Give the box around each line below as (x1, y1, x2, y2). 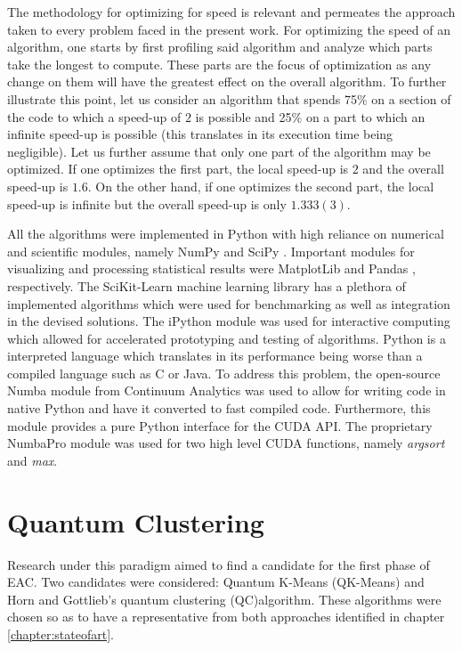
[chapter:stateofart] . (7, 624, 114, 643)
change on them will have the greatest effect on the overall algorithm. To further (7, 72, 447, 91)
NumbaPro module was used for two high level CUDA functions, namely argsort (7, 434, 445, 452)
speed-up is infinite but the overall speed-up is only (7, 194, 287, 213)
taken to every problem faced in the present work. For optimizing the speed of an (7, 20, 450, 38)
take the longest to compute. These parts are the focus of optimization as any (7, 54, 432, 73)
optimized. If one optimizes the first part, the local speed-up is (7, 159, 349, 178)
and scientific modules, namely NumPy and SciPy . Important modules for (7, 241, 415, 260)
